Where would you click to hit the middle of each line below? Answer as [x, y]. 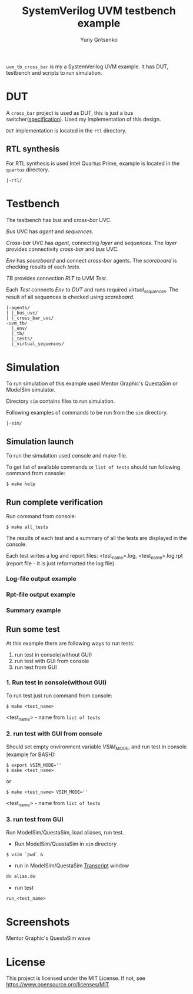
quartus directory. [28, 170]
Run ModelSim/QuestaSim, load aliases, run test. [65, 832]
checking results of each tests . [44, 267]
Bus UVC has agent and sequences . [50, 231]
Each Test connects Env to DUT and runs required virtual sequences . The [92, 290]
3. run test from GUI [35, 820]
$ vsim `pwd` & [25, 854]
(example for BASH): [31, 754]
